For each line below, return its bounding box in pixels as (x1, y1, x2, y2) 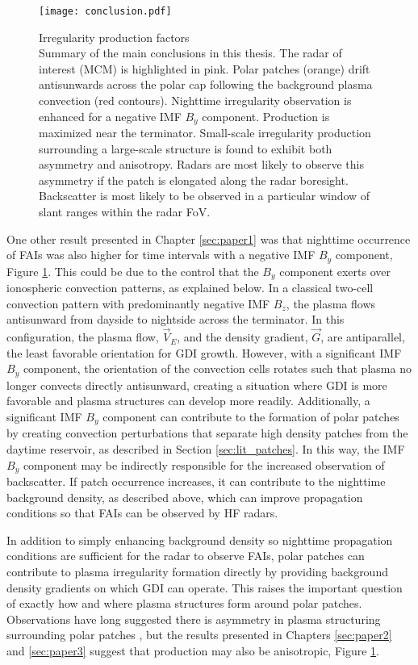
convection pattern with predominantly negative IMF (6, 295, 270, 312)
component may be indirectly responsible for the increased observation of (23, 456, 385, 473)
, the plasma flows (286, 295, 376, 312)
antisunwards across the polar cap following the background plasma (39, 76, 373, 93)
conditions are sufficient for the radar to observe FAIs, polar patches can (6, 547, 365, 564)
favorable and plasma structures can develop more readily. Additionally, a (6, 392, 370, 409)
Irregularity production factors (39, 28, 190, 45)
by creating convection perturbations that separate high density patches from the (6, 425, 408, 441)
